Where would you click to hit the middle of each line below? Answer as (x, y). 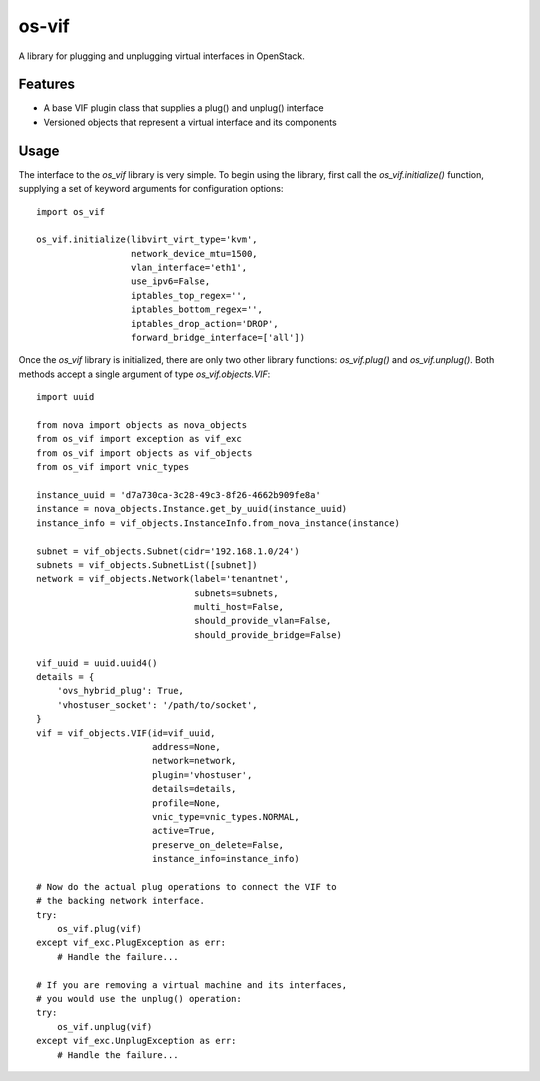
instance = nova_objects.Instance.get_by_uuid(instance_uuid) (192, 509)
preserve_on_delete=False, (218, 844)
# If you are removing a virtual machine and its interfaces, (192, 984)
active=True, (183, 831)
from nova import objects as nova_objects (142, 425)
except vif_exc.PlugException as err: (131, 943)
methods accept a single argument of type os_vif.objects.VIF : (144, 374)
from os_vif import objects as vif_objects (144, 453)
